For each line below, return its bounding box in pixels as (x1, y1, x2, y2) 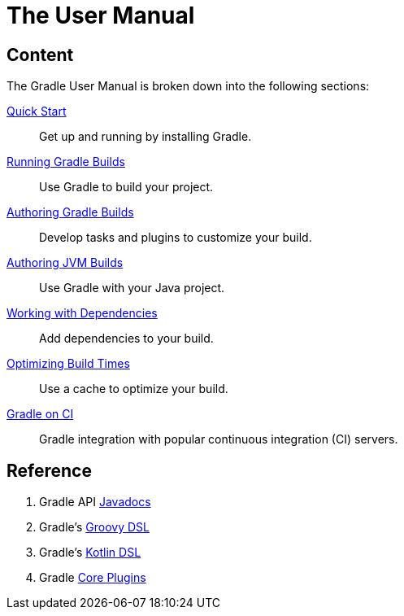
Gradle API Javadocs (39, 495, 151, 509)
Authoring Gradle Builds (7, 205, 134, 220)
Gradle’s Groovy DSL (39, 520, 150, 535)
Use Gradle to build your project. (39, 180, 214, 194)
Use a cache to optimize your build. (39, 382, 228, 396)
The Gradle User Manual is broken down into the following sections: (7, 79, 370, 94)
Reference (7, 460, 92, 481)
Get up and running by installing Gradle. (39, 129, 252, 144)
